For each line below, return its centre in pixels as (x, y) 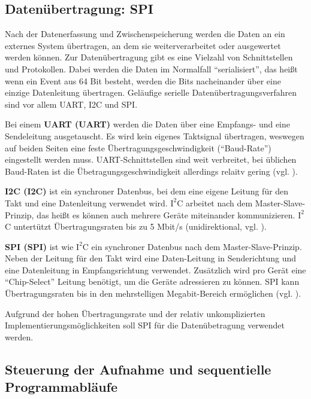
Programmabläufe (61, 387)
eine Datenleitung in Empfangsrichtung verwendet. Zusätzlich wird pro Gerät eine (155, 269)
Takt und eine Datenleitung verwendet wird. (86, 202)
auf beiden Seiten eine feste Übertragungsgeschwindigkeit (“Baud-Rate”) (138, 147)
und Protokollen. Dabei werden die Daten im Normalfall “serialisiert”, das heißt (151, 68)
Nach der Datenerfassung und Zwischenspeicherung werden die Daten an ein (145, 34)
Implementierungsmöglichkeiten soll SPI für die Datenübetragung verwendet (145, 325)
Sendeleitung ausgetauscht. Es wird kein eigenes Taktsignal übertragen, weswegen (155, 135)
